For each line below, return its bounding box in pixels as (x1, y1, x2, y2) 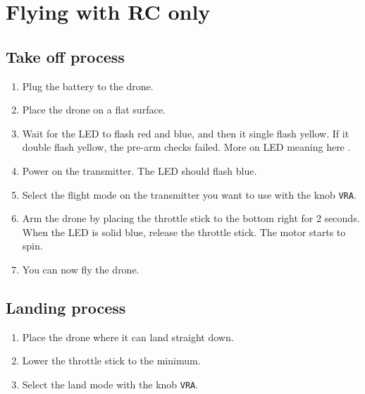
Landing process (6, 296, 126, 318)
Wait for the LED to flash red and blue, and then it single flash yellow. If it (22, 125, 349, 140)
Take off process (6, 45, 125, 67)
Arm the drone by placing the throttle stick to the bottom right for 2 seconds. (22, 211, 360, 226)
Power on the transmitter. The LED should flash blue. (22, 163, 257, 178)
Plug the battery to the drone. (22, 78, 154, 93)
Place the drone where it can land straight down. (22, 329, 234, 344)
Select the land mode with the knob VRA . (22, 376, 199, 391)
